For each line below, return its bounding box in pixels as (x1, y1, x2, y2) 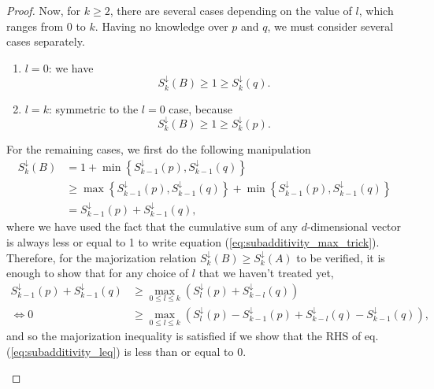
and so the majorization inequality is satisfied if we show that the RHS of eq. (6, 328, 379, 344)
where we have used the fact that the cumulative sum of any (6, 218, 298, 235)
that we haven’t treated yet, (198, 265, 334, 281)
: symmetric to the (48, 100, 139, 117)
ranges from (6, 17, 64, 34)
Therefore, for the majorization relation (6, 249, 197, 265)
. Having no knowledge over (95, 17, 228, 34)
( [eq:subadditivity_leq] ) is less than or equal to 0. (6, 343, 247, 359)
